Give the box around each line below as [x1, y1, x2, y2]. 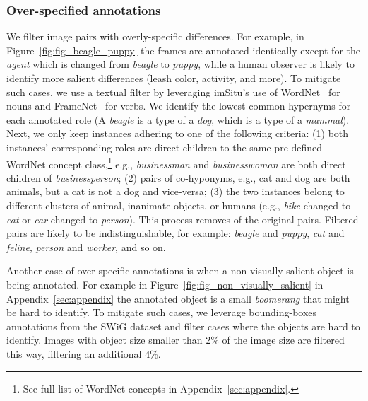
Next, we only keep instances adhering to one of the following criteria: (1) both [6, 126, 349, 141]
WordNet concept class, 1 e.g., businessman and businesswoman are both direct [6, 154, 346, 171]
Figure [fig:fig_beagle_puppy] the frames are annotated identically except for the [6, 42, 360, 57]
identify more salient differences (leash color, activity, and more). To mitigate [6, 71, 341, 85]
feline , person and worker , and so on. [6, 239, 166, 254]
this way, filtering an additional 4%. [6, 346, 161, 361]
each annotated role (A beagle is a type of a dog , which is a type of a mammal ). [6, 112, 350, 127]
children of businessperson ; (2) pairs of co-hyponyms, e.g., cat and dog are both [6, 170, 350, 185]
